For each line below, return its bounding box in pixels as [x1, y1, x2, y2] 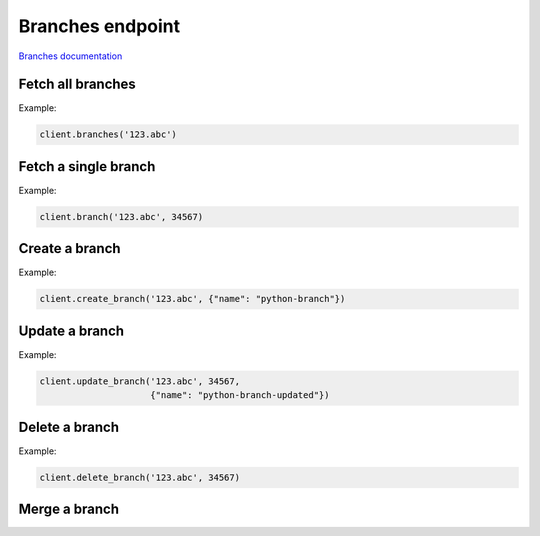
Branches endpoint [18, 15, 180, 37]
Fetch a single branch [18, 158, 156, 175]
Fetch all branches [18, 76, 137, 93]
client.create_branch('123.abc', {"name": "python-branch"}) [39, 293, 346, 305]
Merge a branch [18, 501, 120, 518]
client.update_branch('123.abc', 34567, [39, 375, 240, 387]
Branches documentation [18, 50, 123, 62]
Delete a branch [18, 418, 120, 435]
